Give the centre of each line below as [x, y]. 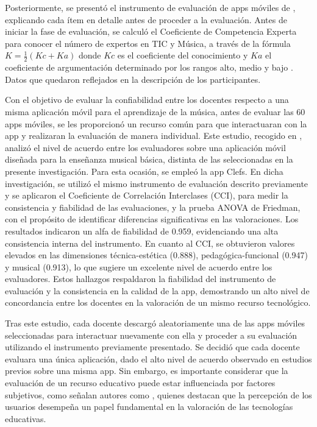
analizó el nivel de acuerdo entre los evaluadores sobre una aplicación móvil [145, 147]
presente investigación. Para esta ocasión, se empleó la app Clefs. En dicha [144, 171]
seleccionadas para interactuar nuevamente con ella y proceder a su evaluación [151, 335]
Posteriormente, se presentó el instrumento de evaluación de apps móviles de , [150, 7]
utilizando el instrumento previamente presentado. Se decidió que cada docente [152, 347]
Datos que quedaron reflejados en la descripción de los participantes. [133, 79]
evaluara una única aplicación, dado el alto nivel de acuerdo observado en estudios [158, 358]
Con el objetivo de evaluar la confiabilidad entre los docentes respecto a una [147, 100]
